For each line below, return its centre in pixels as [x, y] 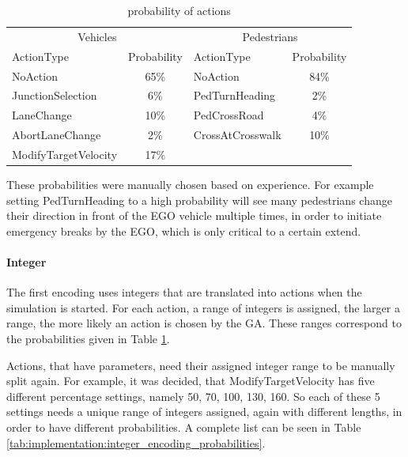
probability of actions [179, 10]
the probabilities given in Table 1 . [88, 338]
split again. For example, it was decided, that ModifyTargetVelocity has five [191, 381]
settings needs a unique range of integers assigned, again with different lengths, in [204, 412]
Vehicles [97, 36]
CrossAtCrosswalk [237, 135]
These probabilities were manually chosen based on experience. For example [190, 184]
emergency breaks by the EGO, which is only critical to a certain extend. [184, 230]
